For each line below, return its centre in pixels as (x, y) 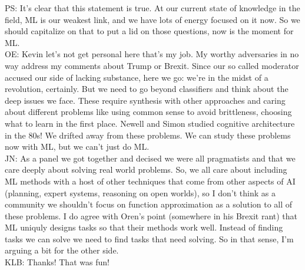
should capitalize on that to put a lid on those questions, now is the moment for (149, 31)
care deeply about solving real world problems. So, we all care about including (146, 169)
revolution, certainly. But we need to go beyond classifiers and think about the (147, 89)
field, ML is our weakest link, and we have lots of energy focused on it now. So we (152, 19)
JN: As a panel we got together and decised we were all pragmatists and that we (150, 158)
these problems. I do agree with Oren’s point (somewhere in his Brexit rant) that (151, 215)
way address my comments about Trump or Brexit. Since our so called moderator (152, 65)
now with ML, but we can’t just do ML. (77, 146)
